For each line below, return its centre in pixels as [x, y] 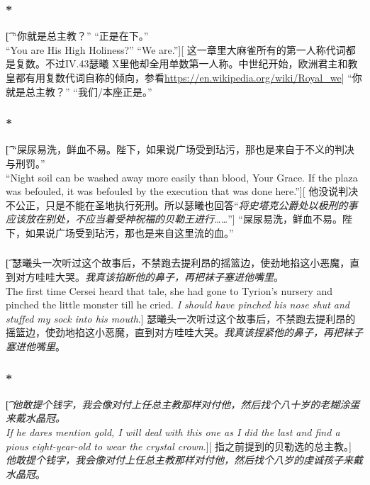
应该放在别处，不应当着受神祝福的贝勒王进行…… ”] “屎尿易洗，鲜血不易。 [174, 219]
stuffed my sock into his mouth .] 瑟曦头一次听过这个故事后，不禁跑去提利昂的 [181, 318]
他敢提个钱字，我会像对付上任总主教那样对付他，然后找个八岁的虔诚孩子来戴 [184, 460]
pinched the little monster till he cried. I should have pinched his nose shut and [178, 305]
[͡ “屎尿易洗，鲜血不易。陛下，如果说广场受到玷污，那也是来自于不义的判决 [180, 149]
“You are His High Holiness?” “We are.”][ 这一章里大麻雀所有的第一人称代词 [176, 49]
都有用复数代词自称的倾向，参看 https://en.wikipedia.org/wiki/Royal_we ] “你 [189, 77]
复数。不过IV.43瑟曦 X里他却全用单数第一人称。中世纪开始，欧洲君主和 [181, 63]
